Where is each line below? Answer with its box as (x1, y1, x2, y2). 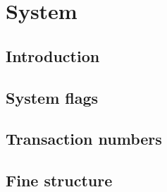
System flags (6, 86, 99, 108)
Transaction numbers (6, 128, 162, 150)
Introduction (6, 44, 100, 66)
